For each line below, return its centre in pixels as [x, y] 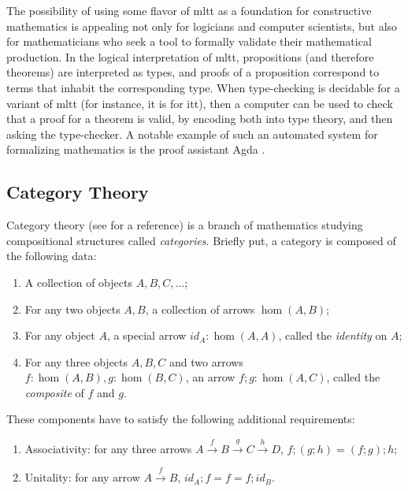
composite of [54, 392]
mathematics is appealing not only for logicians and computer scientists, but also [202, 26]
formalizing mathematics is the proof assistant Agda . [136, 149]
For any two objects [72, 309]
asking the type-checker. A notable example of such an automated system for [192, 134]
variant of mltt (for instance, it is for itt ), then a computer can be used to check [200, 103]
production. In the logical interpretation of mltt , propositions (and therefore [190, 56]
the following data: [52, 256]
